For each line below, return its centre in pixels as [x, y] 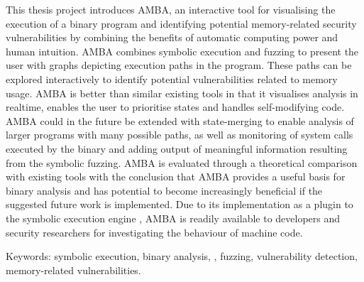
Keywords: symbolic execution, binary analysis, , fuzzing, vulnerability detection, [182, 256]
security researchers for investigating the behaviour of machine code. [154, 232]
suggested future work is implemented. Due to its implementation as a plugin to [180, 204]
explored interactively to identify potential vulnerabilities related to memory [172, 78]
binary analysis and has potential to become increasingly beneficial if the [164, 190]
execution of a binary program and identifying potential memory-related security [181, 23]
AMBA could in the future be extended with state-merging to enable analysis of [180, 120]
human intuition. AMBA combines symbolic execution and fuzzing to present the [182, 51]
